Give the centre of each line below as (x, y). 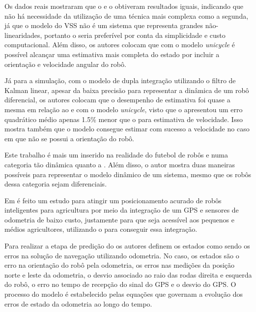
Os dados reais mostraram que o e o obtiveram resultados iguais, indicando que (124, 6)
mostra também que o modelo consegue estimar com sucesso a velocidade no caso (127, 129)
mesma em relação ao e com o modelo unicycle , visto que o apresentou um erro (124, 109)
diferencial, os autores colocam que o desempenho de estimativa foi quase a (117, 100)
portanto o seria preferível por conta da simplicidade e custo (135, 35)
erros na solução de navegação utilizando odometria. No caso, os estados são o (122, 255)
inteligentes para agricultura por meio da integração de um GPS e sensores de (122, 210)
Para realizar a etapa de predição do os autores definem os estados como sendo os (127, 246)
